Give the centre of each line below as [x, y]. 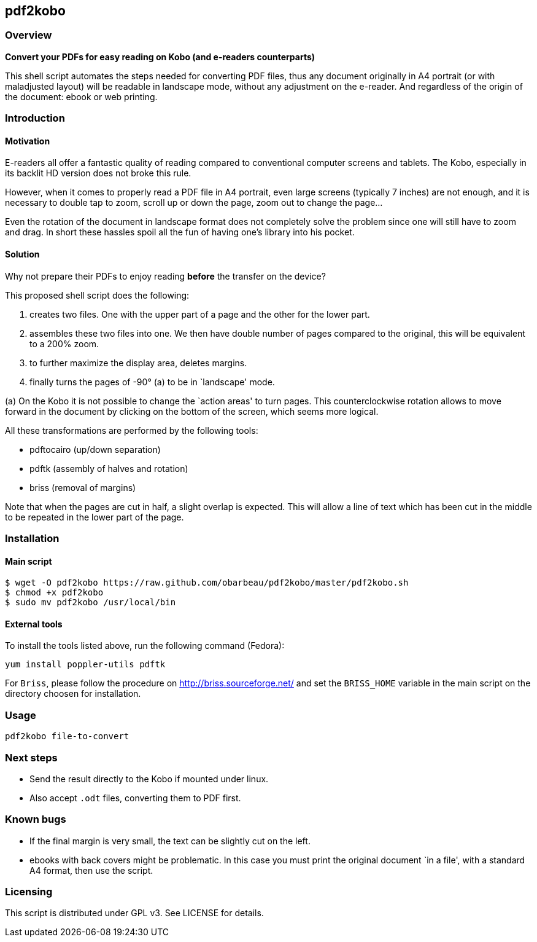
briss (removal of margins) [83, 487]
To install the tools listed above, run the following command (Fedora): [145, 646]
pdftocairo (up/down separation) [95, 449]
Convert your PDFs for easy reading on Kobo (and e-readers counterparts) [160, 57]
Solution [22, 254]
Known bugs [36, 819]
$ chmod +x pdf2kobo [54, 593]
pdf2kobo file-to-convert [67, 736]
